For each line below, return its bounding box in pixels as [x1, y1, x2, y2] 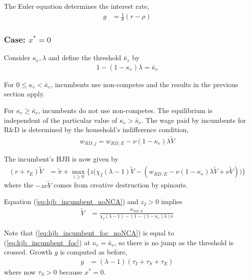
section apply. [4, 89, 45, 99]
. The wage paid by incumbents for [141, 115, 246, 125]
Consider [4, 52, 30, 63]
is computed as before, [60, 247, 127, 257]
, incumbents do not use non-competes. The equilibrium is [38, 105, 213, 115]
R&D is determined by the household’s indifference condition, [4, 124, 189, 135]
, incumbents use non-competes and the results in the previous [50, 79, 238, 89]
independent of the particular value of [4, 115, 117, 125]
